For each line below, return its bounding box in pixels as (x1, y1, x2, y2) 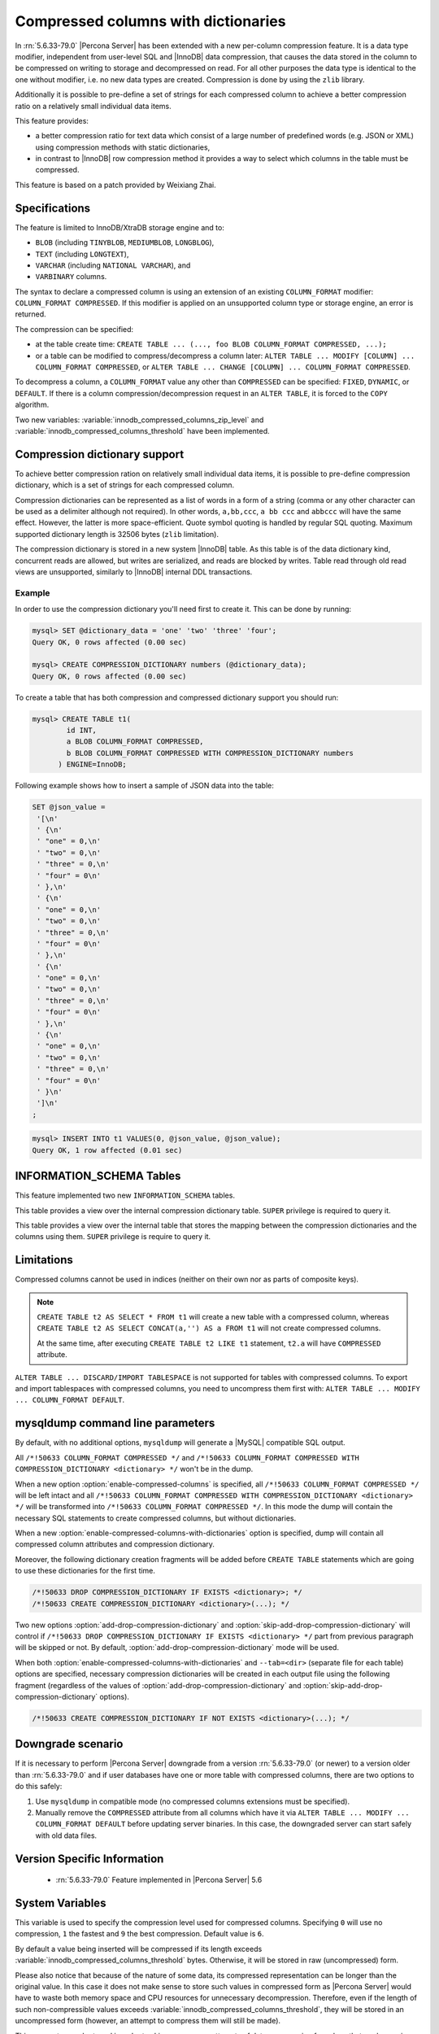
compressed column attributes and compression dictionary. (15, 1539, 215, 1549)
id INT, (66, 726, 98, 735)
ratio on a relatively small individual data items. (15, 101, 172, 111)
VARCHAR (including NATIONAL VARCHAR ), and (35, 260, 191, 270)
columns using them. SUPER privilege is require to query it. (15, 1232, 211, 1242)
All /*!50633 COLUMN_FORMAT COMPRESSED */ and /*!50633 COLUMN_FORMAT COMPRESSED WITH (15, 1452, 359, 1462)
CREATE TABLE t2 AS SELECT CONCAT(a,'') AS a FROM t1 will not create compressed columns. (37, 1323, 381, 1333)
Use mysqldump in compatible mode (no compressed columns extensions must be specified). (35, 1796, 350, 1806)
